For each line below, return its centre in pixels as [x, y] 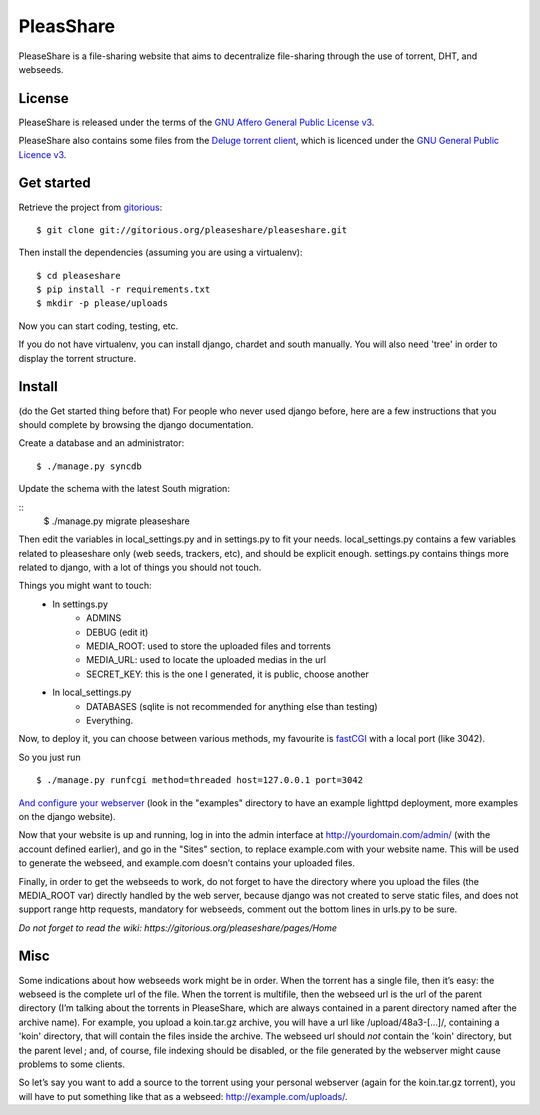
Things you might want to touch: [85, 586]
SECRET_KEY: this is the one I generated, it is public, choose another [227, 674]
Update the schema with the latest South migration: [124, 489]
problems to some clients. [71, 1064]
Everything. [110, 720]
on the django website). [67, 816]
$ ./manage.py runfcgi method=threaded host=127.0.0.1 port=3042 [200, 780]
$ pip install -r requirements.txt [123, 289]
